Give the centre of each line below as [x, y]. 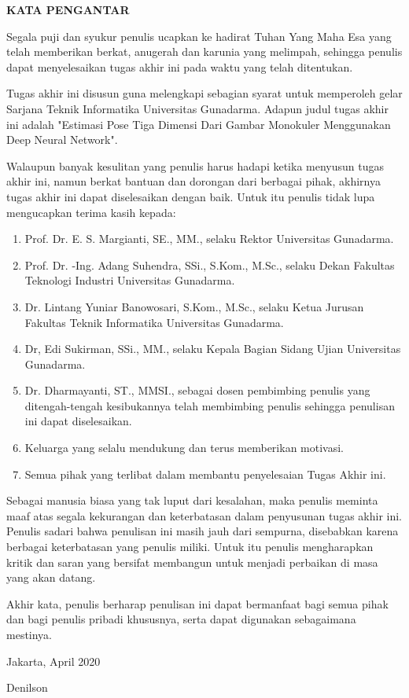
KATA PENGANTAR [68, 9]
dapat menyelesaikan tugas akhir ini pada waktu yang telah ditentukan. [180, 66]
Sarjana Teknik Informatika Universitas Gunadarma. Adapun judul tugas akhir [197, 108]
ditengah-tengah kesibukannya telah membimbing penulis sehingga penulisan [210, 405]
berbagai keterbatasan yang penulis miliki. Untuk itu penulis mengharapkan [190, 547]
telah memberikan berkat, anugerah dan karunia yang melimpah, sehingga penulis [204, 51]
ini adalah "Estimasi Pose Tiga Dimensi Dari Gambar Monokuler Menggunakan [199, 124]
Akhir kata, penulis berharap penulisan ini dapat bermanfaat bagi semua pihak [197, 603]
